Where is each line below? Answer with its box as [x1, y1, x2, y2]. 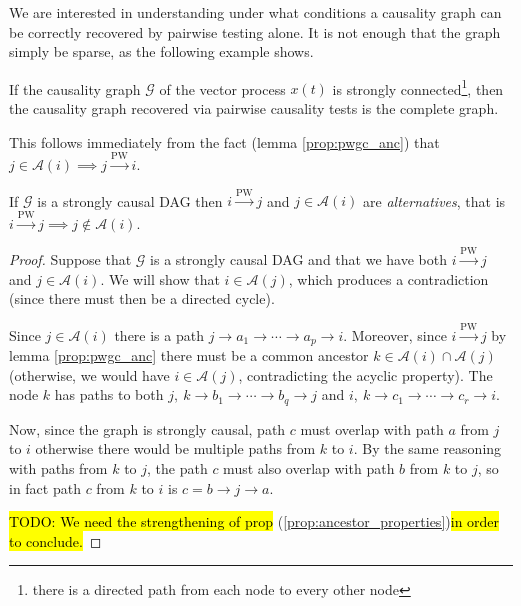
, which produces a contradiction [288, 268, 489, 289]
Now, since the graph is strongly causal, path [9, 418, 286, 439]
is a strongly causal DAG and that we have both [150, 249, 447, 270]
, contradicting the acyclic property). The [238, 364, 493, 385]
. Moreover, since [343, 324, 447, 345]
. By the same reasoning [353, 438, 502, 459]
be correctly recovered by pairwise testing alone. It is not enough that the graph [9, 21, 501, 42]
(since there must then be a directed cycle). [9, 288, 275, 309]
